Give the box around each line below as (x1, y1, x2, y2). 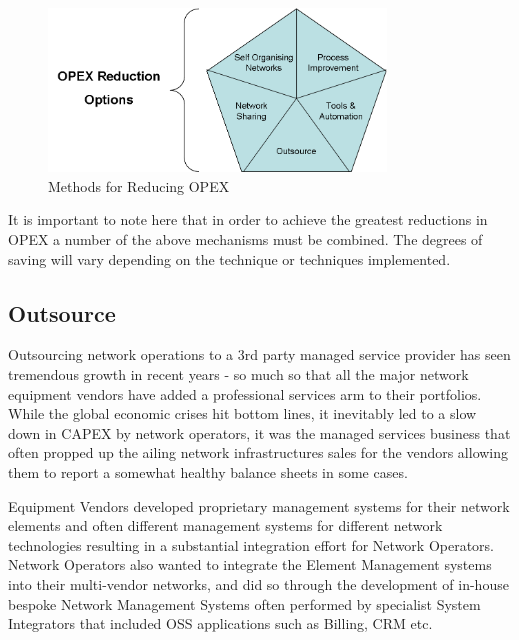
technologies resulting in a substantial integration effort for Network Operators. (8, 534, 495, 555)
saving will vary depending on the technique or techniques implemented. (8, 248, 451, 269)
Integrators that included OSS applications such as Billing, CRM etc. (8, 613, 433, 634)
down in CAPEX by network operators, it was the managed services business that (8, 422, 511, 443)
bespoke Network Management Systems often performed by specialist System (8, 593, 481, 614)
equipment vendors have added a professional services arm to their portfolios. (8, 383, 482, 404)
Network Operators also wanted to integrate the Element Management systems (8, 554, 492, 575)
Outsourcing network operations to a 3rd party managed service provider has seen (8, 344, 511, 365)
